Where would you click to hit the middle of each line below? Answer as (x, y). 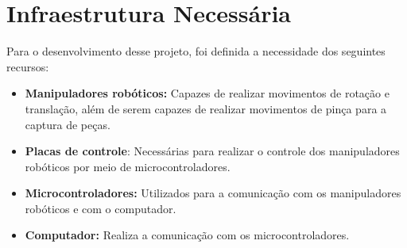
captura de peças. (68, 124)
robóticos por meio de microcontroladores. (128, 166)
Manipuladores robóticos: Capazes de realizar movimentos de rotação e (207, 93)
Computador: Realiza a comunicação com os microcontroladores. (187, 235)
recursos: (28, 66)
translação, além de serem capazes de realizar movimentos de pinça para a (206, 108)
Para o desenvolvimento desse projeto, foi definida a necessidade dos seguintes (196, 51)
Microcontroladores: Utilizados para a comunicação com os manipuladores (213, 193)
